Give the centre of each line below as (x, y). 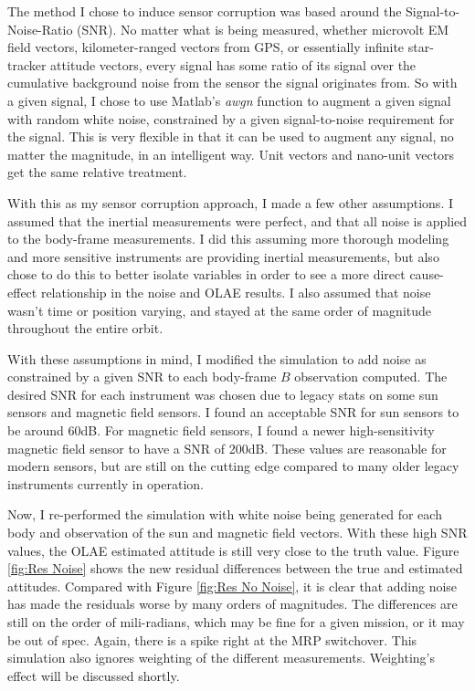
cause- (427, 274)
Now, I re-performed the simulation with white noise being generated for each (225, 514)
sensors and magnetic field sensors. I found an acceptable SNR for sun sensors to (233, 412)
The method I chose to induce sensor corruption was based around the (205, 11)
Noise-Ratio (40, 29)
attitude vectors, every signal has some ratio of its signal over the (233, 64)
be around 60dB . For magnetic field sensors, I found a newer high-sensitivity (221, 430)
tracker (27, 64)
